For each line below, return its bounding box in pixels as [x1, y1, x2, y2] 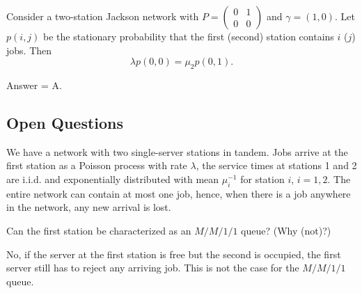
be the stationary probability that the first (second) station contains [43, 29, 334, 43]
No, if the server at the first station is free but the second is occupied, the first [6, 246, 341, 261]
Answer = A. [6, 77, 62, 92]
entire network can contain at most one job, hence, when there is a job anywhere [6, 186, 351, 200]
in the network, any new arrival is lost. [6, 200, 171, 214]
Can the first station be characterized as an [6, 223, 191, 237]
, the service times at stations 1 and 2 [196, 158, 357, 173]
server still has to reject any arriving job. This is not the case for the [6, 260, 299, 275]
